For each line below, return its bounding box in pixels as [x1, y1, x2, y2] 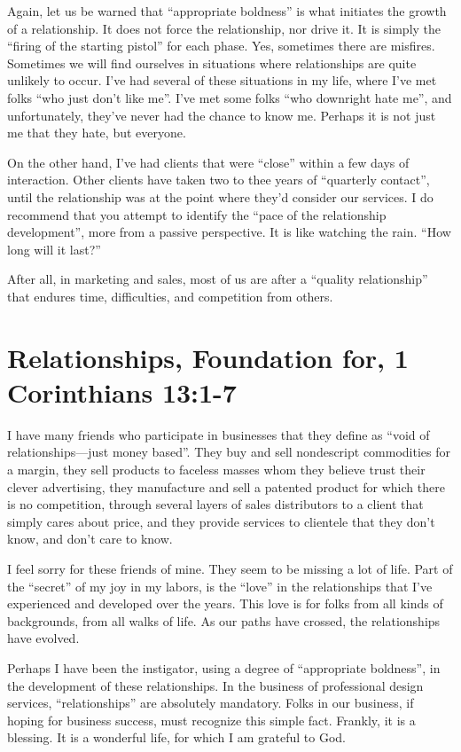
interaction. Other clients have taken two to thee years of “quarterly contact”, [7, 170, 430, 189]
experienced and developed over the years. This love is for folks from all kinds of [7, 594, 443, 613]
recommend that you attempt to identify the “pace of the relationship [7, 205, 387, 223]
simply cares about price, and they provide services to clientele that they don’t [7, 512, 435, 530]
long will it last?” [7, 239, 101, 258]
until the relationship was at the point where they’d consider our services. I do [7, 187, 434, 206]
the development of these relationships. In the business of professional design [7, 676, 424, 694]
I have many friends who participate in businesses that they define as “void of [7, 425, 430, 443]
